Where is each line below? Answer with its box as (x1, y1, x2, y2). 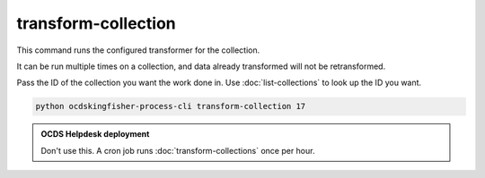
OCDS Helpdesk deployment (40, 129, 150, 140)
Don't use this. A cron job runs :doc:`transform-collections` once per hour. (40, 145, 315, 156)
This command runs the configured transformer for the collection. (16, 45, 260, 55)
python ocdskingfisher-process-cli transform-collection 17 (35, 101, 306, 112)
